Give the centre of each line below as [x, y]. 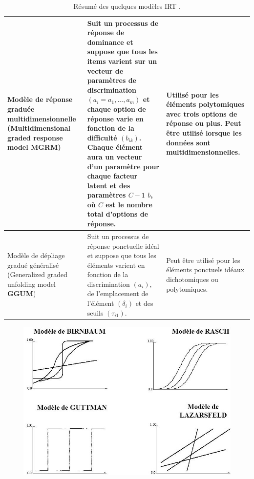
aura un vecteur [115, 156]
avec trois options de [202, 113]
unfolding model [32, 284]
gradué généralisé [33, 265]
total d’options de [118, 214]
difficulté [102, 137]
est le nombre [129, 204]
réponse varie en [115, 118]
